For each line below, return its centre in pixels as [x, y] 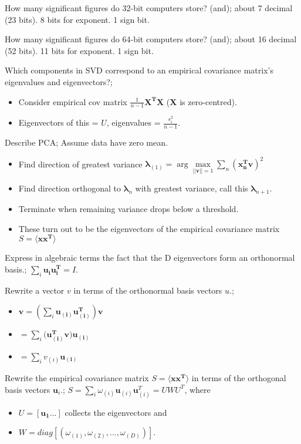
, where [197, 389]
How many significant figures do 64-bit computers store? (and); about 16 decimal [151, 39]
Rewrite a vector [35, 290]
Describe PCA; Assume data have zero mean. [86, 142]
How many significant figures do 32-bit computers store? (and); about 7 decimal [149, 8]
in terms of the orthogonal [239, 378]
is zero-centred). [208, 101]
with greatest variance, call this [192, 188]
